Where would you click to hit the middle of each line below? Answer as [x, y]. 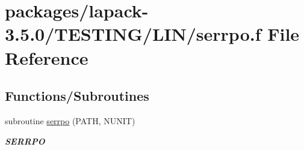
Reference [47, 57]
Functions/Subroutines [77, 96]
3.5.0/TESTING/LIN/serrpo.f [133, 34]
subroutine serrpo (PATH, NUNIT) [70, 120]
